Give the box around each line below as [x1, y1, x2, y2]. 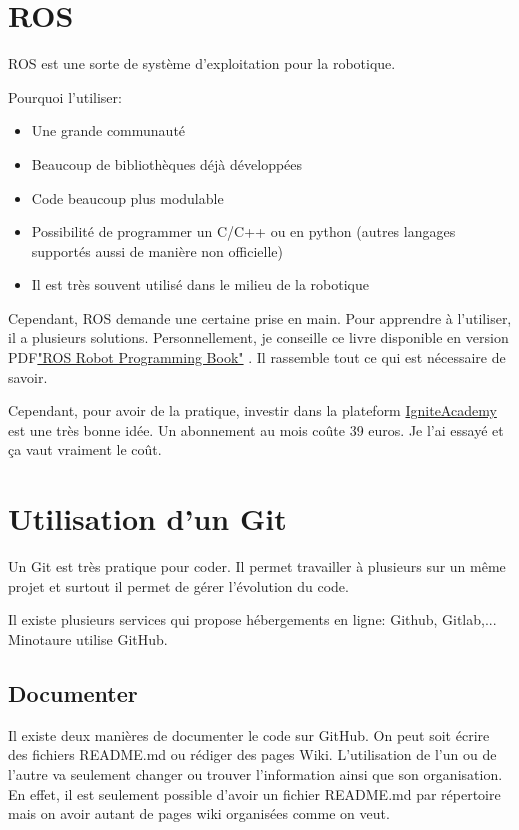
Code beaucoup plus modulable [31, 187, 224, 208]
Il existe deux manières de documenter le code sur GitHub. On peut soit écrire [8, 724, 490, 745]
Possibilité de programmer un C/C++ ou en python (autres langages [31, 221, 456, 242]
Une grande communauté [31, 120, 186, 141]
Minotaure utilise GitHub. [8, 628, 168, 649]
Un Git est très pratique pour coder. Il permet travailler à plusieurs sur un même [8, 556, 506, 577]
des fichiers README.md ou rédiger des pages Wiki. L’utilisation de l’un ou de [8, 744, 497, 765]
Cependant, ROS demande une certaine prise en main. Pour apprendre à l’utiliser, [8, 307, 512, 328]
